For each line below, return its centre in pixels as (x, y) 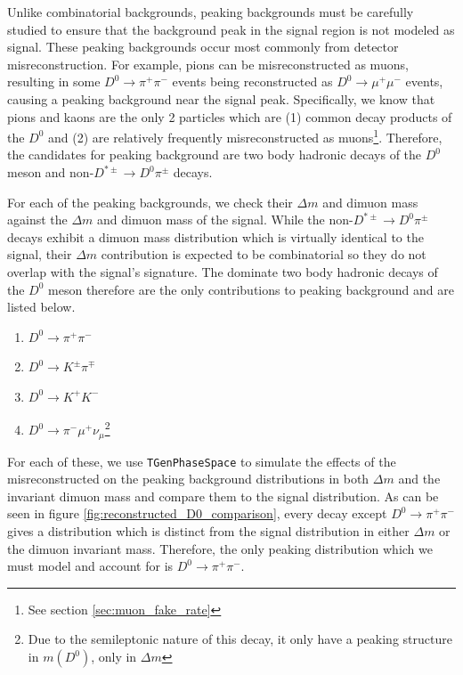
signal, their (40, 254)
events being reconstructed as (252, 81)
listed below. (41, 307)
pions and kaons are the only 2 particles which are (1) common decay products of (230, 116)
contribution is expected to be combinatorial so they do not (264, 254)
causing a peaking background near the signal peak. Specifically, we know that (221, 98)
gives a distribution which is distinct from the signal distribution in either (208, 531)
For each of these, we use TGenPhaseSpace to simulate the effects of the (202, 461)
